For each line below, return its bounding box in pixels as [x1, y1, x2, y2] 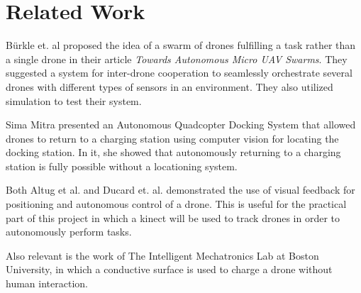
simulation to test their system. [6, 93, 142, 108]
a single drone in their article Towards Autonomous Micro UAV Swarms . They [6, 51, 348, 66]
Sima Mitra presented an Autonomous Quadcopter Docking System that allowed [6, 117, 356, 132]
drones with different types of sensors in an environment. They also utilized [6, 79, 333, 94]
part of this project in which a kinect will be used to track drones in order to [6, 210, 340, 225]
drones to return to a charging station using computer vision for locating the [6, 131, 339, 145]
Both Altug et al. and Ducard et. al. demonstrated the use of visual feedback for [6, 182, 355, 197]
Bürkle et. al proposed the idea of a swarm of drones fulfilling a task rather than [6, 38, 356, 52]
